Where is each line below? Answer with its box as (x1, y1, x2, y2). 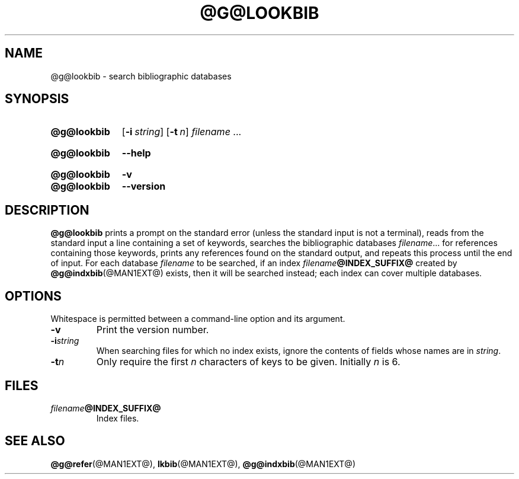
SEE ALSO (5, 433, 65, 449)
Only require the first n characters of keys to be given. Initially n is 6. (96, 356, 401, 368)
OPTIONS (5, 288, 62, 304)
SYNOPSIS (5, 91, 69, 107)
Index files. (96, 413, 139, 423)
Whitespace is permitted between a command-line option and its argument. (50, 314, 345, 324)
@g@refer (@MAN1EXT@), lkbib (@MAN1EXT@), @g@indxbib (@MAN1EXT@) (50, 458, 355, 469)
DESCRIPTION (5, 202, 89, 218)
